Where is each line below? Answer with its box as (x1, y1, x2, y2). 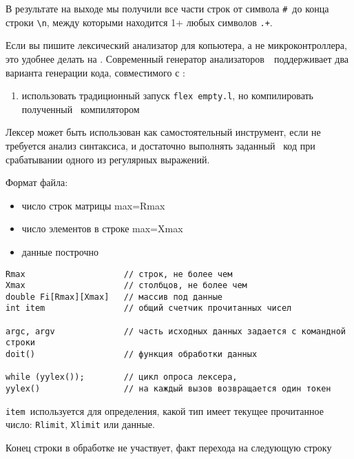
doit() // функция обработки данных (6, 349, 258, 360)
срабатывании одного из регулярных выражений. (6, 152, 210, 166)
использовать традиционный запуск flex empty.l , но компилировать (21, 88, 313, 103)
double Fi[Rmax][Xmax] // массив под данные (6, 292, 222, 302)
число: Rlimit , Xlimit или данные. (6, 417, 155, 431)
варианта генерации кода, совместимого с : (6, 65, 185, 79)
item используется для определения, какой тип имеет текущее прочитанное (6, 403, 324, 418)
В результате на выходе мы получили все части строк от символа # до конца (6, 1, 329, 15)
